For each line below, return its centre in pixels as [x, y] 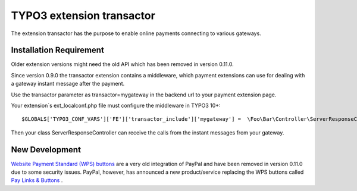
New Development [46, 150]
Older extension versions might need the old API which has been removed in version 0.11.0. [123, 64]
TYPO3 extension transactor [83, 15]
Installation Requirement [57, 50]
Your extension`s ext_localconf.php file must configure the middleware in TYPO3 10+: [116, 106]
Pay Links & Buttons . [37, 180]
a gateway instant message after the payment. [68, 84]
